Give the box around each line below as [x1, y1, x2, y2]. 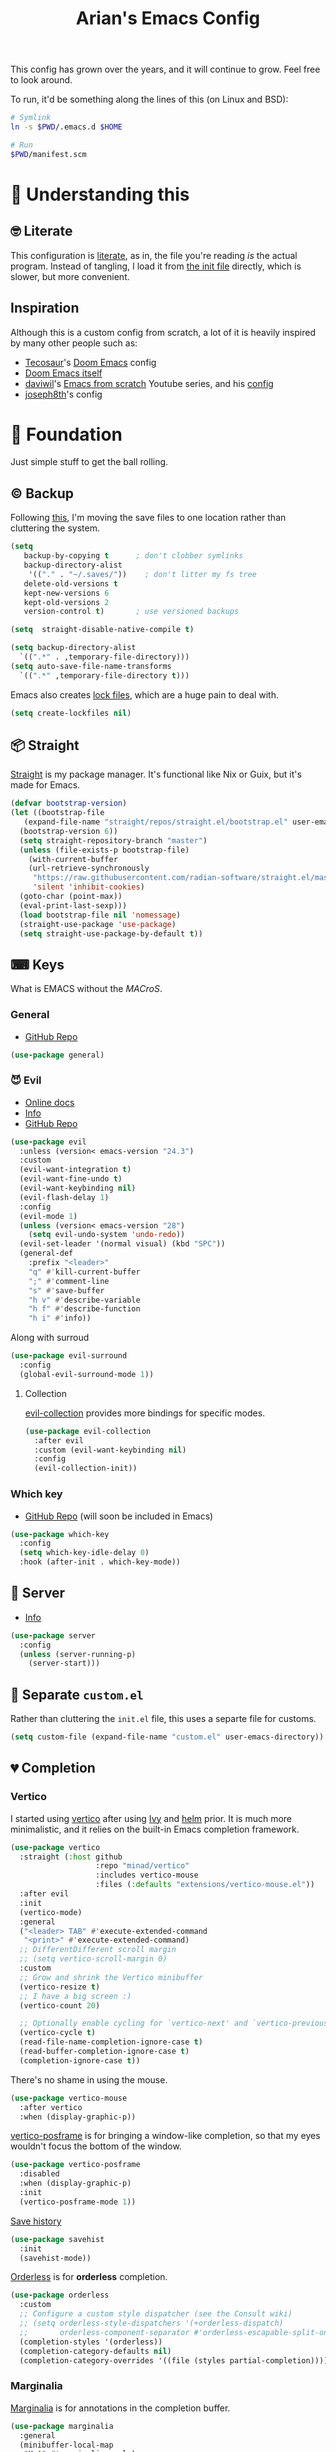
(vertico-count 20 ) [19, 2000, 101, 2011]
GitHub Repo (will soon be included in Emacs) [24, 1510, 214, 1522]
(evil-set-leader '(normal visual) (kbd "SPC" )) [19, 1239, 226, 1249]
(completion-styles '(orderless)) [19, 2337, 163, 2347]
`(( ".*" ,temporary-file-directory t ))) [19, 670, 190, 681]
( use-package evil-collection [24, 1426, 152, 1436]
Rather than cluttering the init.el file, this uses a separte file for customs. [10, 1713, 317, 1725]
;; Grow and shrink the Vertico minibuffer [19, 1972, 203, 1982]
